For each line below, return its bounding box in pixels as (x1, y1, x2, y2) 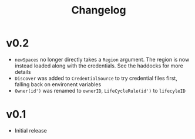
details (14, 68, 31, 75)
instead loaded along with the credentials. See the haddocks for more (14, 62, 183, 69)
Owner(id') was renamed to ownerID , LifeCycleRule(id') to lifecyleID (14, 87, 186, 94)
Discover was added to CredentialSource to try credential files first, (14, 74, 177, 82)
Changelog (71, 4, 126, 17)
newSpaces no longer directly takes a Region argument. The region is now (14, 56, 190, 63)
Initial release (14, 127, 47, 134)
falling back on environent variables (14, 80, 102, 88)
